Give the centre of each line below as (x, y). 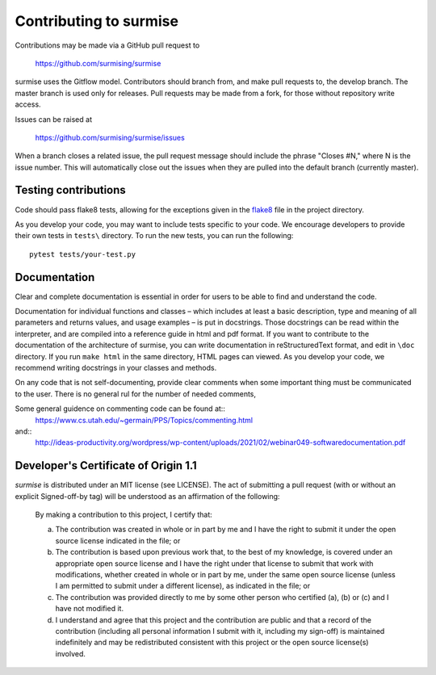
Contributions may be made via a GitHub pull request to (107, 45)
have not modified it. (90, 609)
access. (28, 104)
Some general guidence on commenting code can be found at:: (120, 409)
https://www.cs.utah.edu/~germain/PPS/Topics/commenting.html (144, 420)
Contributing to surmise (97, 21)
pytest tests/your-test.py (83, 254)
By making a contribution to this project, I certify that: (124, 515)
